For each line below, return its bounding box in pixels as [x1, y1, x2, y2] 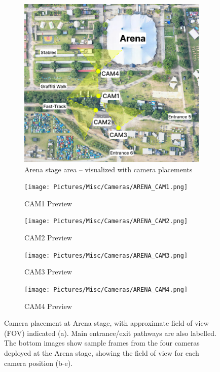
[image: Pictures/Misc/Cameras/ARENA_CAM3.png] [24, 252, 188, 259]
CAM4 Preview [24, 300, 72, 311]
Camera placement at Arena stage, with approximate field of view [4, 318, 209, 328]
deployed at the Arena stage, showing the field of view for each [4, 348, 199, 358]
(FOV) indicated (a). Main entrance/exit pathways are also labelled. [4, 327, 216, 338]
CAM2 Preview [24, 232, 72, 243]
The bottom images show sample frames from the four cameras [4, 337, 200, 348]
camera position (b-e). [4, 357, 73, 368]
